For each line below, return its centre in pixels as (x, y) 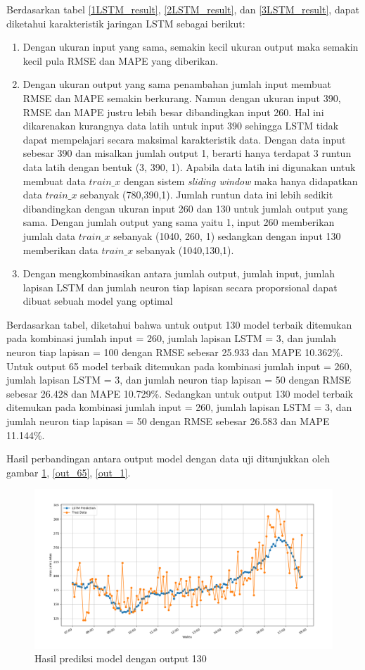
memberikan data (60, 249)
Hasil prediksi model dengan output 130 (121, 658)
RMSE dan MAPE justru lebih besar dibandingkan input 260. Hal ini (173, 112)
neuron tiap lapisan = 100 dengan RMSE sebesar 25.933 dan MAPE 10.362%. (175, 352)
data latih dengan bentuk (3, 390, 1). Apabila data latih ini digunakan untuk (189, 166)
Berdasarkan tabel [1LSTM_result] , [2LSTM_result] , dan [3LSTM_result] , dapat (183, 9)
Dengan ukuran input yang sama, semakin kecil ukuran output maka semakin (191, 47)
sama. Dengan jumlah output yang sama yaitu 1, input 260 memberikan (179, 222)
